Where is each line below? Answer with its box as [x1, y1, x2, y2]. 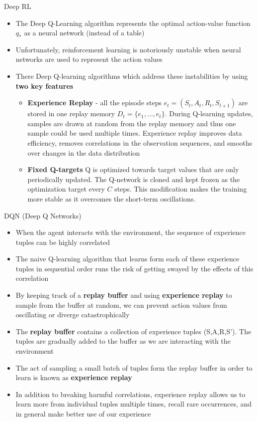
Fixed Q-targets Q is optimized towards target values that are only [27, 164, 239, 175]
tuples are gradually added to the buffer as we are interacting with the [15, 336, 231, 346]
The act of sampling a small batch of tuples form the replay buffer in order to [15, 362, 253, 373]
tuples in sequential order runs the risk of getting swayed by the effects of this [15, 263, 254, 273]
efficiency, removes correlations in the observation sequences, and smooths [27, 137, 253, 148]
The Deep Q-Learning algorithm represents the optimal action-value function [15, 17, 251, 28]
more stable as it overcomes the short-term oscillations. [27, 193, 196, 204]
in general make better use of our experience [15, 409, 151, 419]
